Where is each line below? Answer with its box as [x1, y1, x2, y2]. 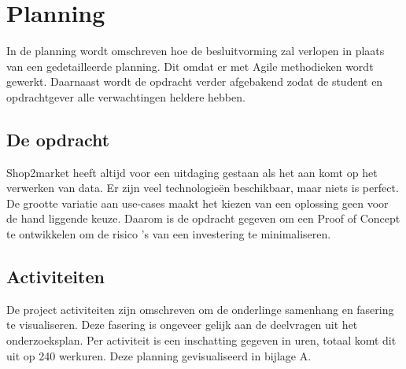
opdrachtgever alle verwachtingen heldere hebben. [6, 88, 245, 105]
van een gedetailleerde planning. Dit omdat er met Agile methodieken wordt [6, 57, 374, 74]
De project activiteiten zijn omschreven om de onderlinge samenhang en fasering [6, 301, 394, 317]
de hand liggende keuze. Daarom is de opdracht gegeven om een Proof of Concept [6, 210, 400, 227]
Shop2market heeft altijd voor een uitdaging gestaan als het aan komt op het [6, 164, 378, 180]
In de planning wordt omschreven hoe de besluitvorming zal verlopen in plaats [6, 42, 385, 59]
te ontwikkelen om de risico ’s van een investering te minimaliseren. [6, 226, 331, 242]
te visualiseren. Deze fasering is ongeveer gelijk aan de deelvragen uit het [6, 316, 358, 333]
